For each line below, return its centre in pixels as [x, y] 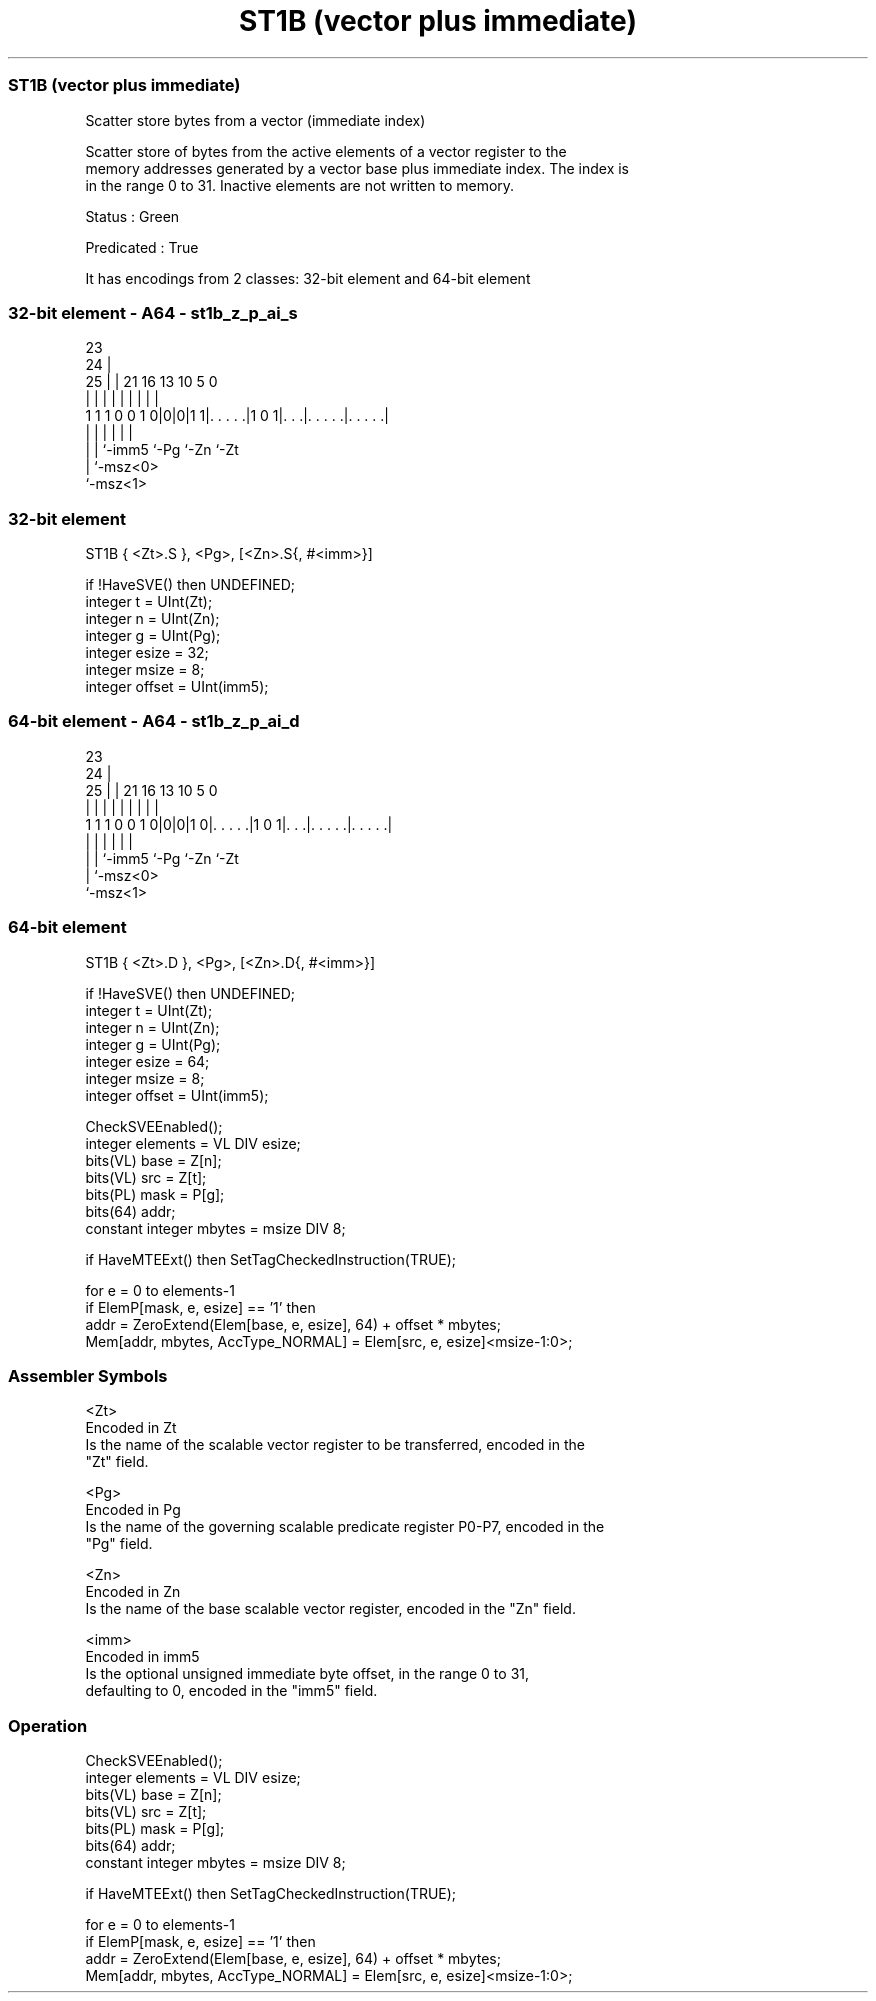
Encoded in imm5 [142, 1657]
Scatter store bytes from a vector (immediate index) [255, 120]
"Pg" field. [119, 1544]
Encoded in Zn [133, 1592]
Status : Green [132, 216]
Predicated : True [142, 247]
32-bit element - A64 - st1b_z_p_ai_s [153, 312]
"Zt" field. [117, 1462]
